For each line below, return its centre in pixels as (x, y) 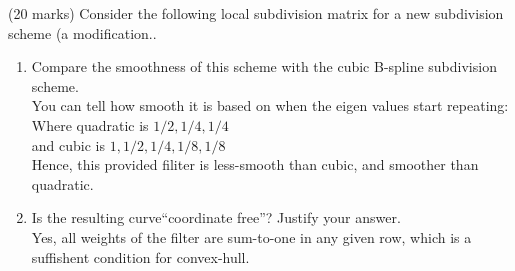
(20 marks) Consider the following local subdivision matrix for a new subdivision (256, 13)
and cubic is (68, 144)
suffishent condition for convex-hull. (140, 256)
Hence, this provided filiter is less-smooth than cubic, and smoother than (255, 164)
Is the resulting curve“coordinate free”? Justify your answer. (216, 217)
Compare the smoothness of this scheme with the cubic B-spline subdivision (264, 66)
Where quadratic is (90, 124)
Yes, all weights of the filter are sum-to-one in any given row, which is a (251, 236)
